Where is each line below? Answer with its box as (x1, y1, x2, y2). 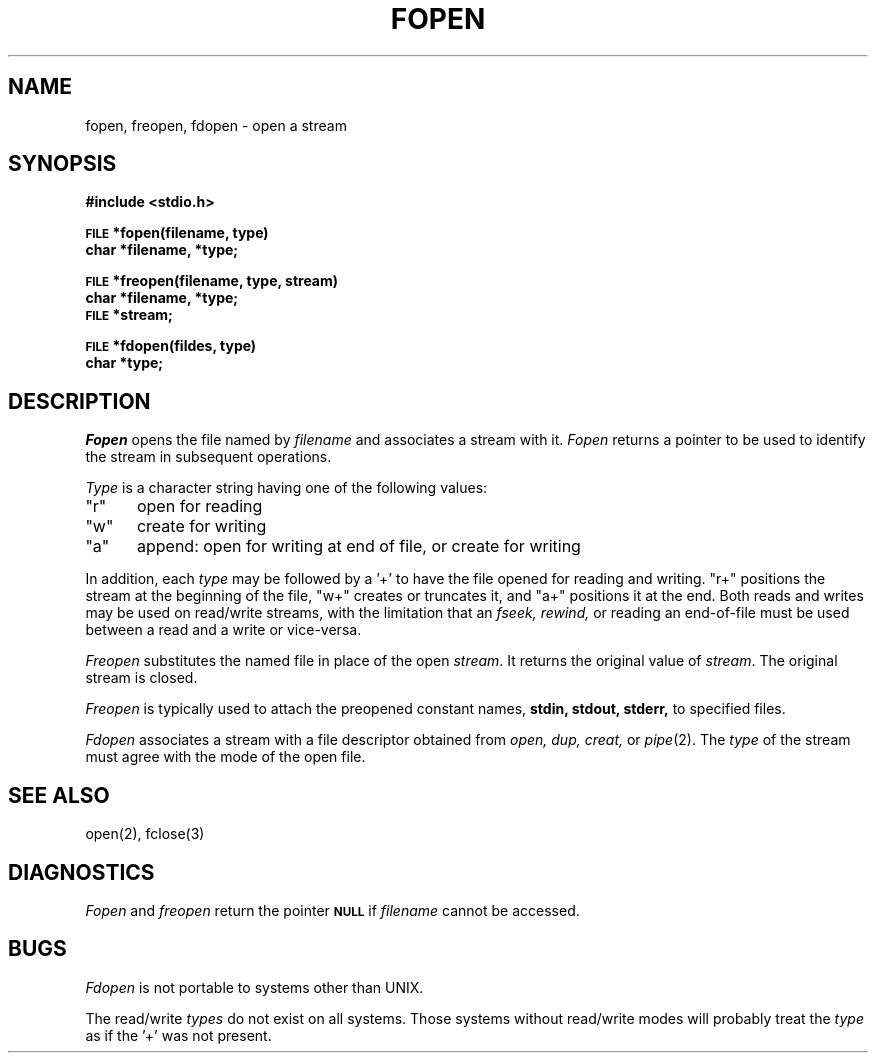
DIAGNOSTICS (8, 859, 155, 885)
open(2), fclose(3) (85, 825, 205, 843)
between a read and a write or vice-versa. (85, 621, 362, 639)
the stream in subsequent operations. (85, 448, 332, 466)
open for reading (136, 496, 263, 517)
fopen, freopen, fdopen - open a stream (85, 116, 347, 134)
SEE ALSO (8, 782, 110, 808)
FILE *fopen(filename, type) (85, 224, 269, 242)
